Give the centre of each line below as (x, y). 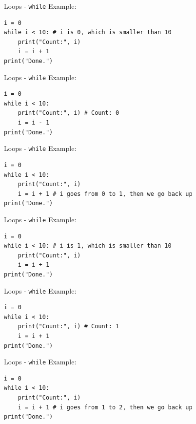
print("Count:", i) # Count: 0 (69, 113)
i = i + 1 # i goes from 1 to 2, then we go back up (105, 407)
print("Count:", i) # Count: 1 (69, 327)
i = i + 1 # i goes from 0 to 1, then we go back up (105, 194)
